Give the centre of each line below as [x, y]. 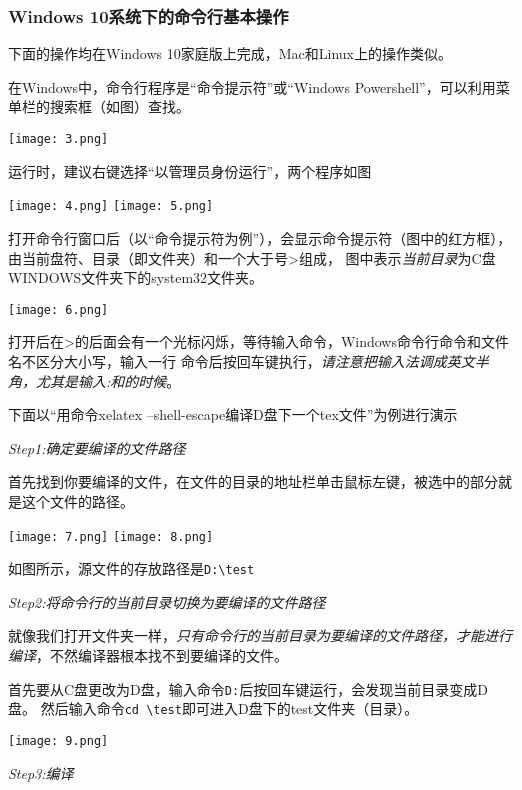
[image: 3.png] [58, 139]
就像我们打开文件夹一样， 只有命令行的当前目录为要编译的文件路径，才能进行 [260, 635]
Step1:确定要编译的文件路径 [97, 447]
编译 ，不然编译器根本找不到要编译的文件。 [148, 655]
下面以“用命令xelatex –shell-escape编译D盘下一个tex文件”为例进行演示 [233, 414]
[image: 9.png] [58, 740]
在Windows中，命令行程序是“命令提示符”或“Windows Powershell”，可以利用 [252, 86]
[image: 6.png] [58, 309]
